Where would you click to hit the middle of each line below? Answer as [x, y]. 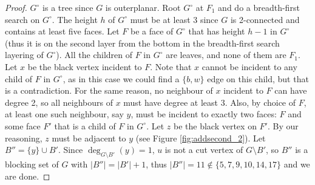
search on [22, 19]
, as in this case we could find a [121, 78]
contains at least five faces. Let [62, 31]
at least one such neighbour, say [64, 114]
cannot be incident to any [249, 66]
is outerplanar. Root [143, 7]
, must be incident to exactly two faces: [204, 114]
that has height [217, 31]
